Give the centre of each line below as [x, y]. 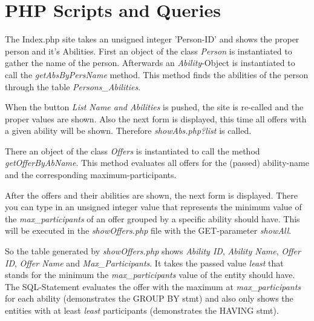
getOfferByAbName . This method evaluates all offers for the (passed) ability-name [157, 163]
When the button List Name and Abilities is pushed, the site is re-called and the [154, 107]
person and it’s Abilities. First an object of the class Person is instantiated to [149, 51]
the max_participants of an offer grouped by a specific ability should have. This [152, 218]
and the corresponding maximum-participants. [91, 175]
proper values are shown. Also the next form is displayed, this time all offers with [156, 118]
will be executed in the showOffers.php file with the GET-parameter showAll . [148, 230]
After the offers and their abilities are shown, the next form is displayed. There [151, 195]
